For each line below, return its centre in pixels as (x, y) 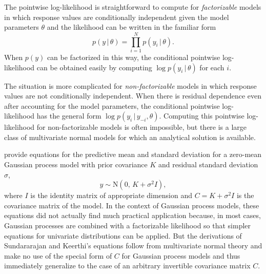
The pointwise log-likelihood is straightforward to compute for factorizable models (133, 7)
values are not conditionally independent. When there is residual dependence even (133, 96)
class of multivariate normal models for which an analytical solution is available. (130, 137)
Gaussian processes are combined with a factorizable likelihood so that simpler (128, 226)
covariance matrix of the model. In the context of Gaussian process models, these (132, 205)
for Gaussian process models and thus (181, 255)
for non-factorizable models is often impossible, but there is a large (142, 127)
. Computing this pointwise (202, 116)
